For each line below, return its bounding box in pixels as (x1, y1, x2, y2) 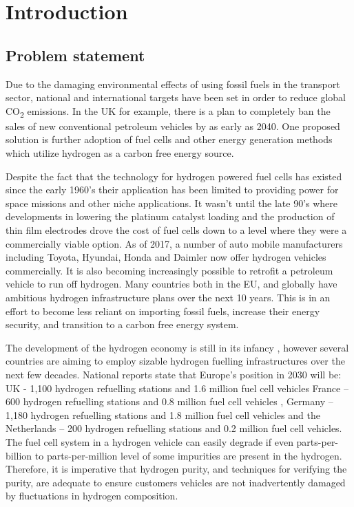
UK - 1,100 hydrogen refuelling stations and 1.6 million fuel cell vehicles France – (6, 380, 348, 395)
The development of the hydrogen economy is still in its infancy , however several (6, 340, 349, 354)
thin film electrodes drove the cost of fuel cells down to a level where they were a (6, 223, 347, 237)
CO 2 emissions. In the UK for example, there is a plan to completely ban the (6, 103, 331, 120)
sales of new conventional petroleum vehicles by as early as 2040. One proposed (6, 118, 340, 133)
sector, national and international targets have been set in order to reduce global (6, 90, 346, 105)
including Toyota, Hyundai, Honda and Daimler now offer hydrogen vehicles (6, 250, 326, 264)
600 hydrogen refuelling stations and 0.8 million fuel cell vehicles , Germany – (6, 394, 333, 409)
